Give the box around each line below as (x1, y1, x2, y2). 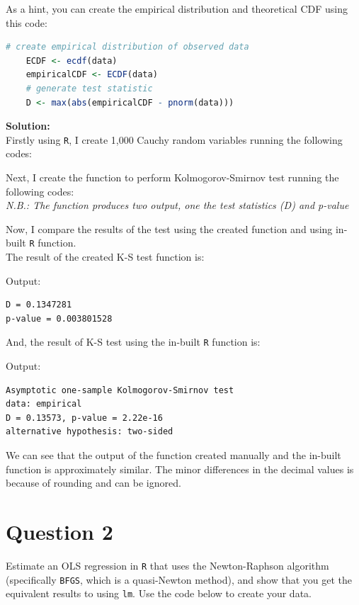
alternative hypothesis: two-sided (6, 426, 173, 437)
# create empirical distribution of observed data (6, 42, 249, 52)
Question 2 (6, 517, 113, 545)
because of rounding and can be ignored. (6, 475, 181, 490)
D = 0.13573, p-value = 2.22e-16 (6, 412, 163, 423)
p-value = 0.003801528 (6, 313, 113, 324)
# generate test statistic (25, 83, 153, 94)
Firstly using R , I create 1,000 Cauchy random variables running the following (6, 132, 343, 147)
